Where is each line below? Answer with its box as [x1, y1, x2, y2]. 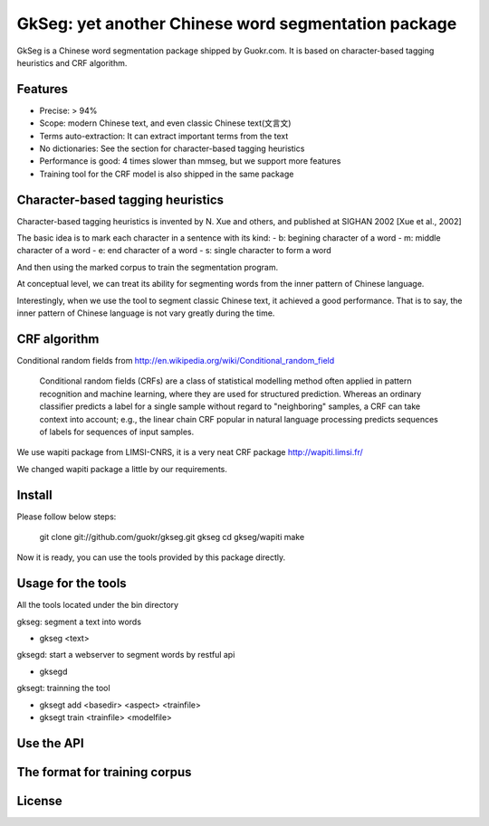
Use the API [16, 736, 85, 751]
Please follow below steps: [16, 511, 117, 522]
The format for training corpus [16, 764, 192, 780]
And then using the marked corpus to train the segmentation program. [16, 261, 279, 272]
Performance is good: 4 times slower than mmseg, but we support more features [39, 156, 341, 166]
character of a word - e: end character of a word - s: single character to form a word [16, 245, 332, 256]
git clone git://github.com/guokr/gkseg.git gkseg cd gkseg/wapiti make [39, 531, 305, 542]
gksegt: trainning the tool [16, 683, 110, 694]
